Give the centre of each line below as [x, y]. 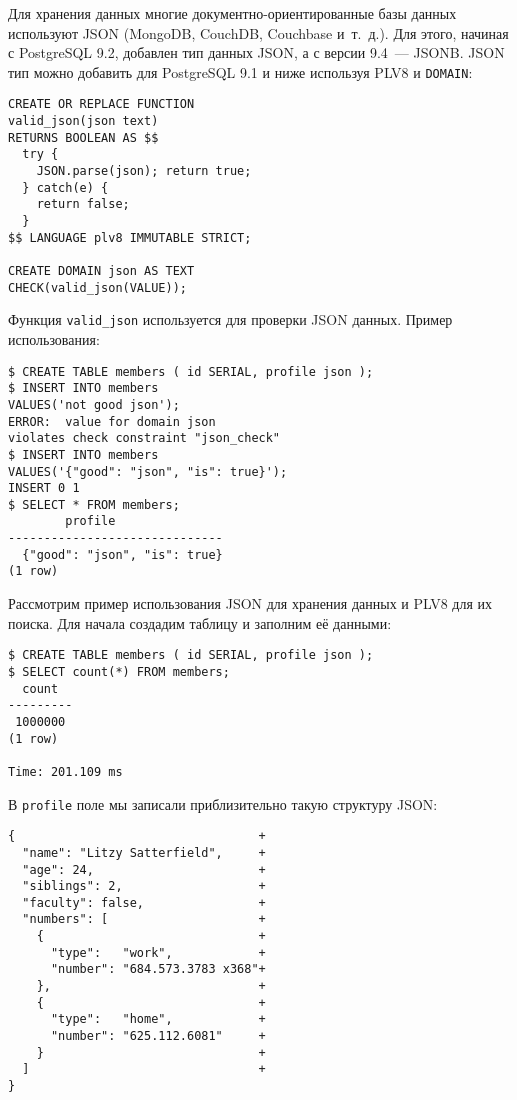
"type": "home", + [158, 1019]
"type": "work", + [158, 952]
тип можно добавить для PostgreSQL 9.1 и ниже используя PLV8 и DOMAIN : [240, 71]
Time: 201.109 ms [65, 771]
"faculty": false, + [144, 902]
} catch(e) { [65, 187]
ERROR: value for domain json [112, 421]
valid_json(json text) [83, 121]
